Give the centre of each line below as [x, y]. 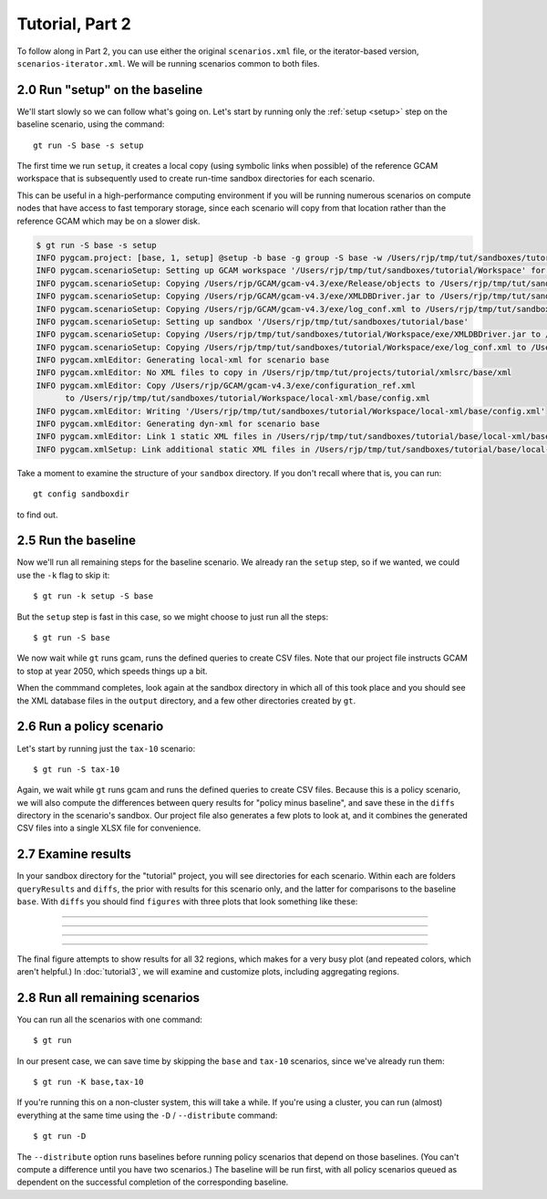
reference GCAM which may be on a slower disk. [108, 221]
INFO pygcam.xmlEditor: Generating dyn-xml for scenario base [178, 424]
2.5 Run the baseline [77, 541]
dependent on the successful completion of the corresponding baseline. [153, 1183]
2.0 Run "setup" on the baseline [110, 90]
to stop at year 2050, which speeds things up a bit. [113, 671]
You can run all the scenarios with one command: [109, 1019]
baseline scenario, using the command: [91, 124]
